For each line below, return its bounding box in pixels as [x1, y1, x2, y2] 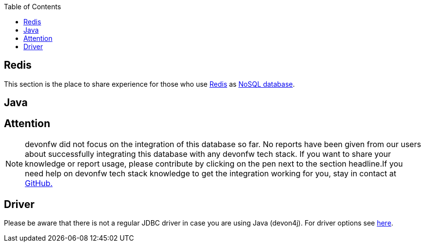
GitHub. [25, 178, 53, 189]
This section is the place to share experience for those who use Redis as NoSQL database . [4, 79, 295, 88]
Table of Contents [4, 2, 61, 11]
